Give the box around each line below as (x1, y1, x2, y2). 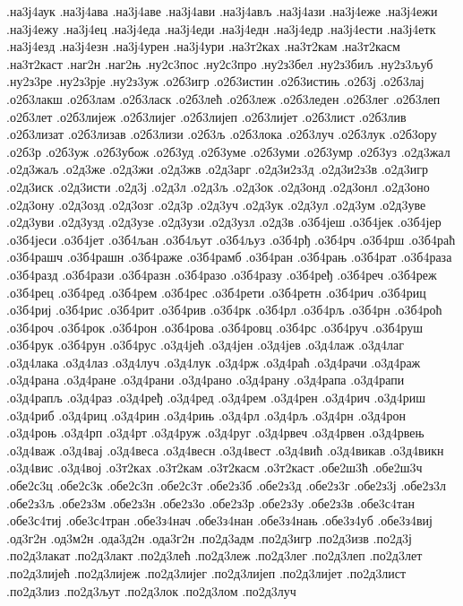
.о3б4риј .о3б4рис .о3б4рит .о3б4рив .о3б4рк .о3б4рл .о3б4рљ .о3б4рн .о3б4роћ (6, 300, 442, 319)
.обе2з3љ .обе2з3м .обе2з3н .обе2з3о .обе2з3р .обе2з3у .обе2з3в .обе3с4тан (6, 493, 416, 512)
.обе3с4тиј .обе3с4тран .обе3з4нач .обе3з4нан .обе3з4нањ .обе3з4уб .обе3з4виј (6, 511, 433, 530)
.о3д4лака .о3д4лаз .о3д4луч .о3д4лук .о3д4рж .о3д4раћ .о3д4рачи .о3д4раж (6, 352, 421, 371)
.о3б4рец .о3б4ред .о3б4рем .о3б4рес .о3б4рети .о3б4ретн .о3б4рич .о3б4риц (6, 282, 426, 301)
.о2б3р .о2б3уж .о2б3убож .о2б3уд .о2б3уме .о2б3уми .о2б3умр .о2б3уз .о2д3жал (6, 142, 450, 160)
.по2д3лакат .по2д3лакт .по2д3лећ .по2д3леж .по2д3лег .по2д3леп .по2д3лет (6, 546, 423, 565)
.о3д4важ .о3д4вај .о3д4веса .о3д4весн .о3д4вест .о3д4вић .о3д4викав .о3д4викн (6, 440, 444, 459)
